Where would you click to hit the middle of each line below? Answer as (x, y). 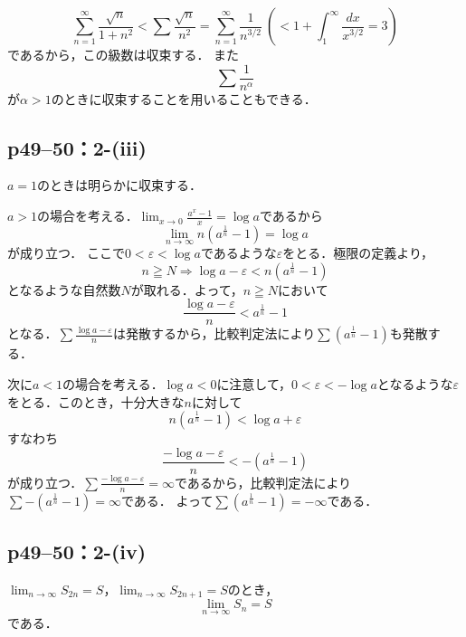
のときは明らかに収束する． (120, 185)
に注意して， (254, 383)
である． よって (167, 500)
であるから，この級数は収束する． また (124, 54)
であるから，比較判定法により (263, 482)
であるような (238, 253)
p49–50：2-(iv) (77, 551)
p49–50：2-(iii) (77, 147)
